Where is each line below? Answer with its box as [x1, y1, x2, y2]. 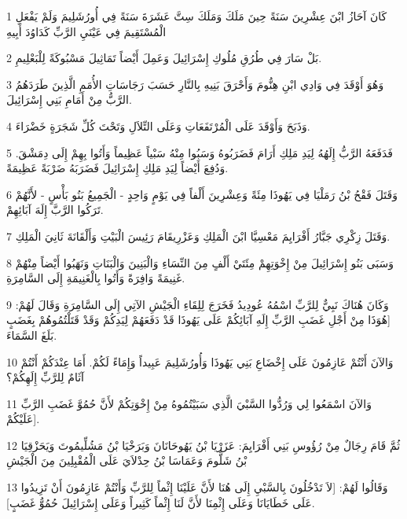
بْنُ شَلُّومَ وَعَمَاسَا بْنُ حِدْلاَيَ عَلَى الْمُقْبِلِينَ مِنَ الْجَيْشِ [6, 452, 247, 469]
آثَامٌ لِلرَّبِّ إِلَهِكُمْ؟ [6, 369, 84, 385]
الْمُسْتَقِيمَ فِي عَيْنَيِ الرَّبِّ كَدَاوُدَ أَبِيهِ [6, 23, 167, 39]
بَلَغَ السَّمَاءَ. [6, 326, 57, 343]
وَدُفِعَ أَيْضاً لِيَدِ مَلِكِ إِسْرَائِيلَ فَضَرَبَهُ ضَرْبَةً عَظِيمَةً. [6, 160, 229, 176]
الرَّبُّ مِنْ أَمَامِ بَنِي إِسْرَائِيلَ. [6, 91, 132, 108]
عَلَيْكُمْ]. [6, 410, 40, 427]
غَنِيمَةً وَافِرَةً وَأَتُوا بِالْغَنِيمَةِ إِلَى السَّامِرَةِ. [6, 270, 185, 286]
